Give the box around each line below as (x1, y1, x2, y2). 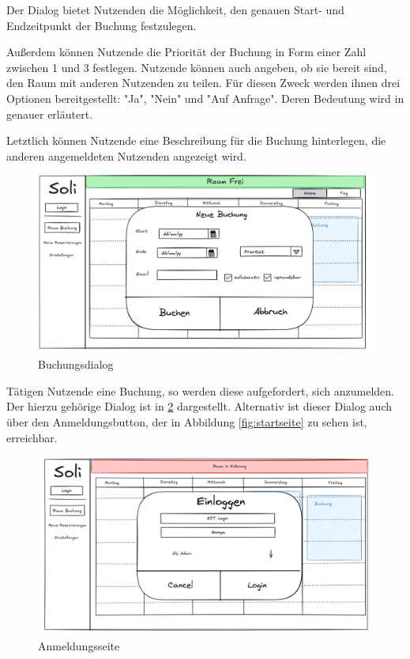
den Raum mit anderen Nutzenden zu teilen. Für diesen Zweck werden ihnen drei (6, 74, 401, 91)
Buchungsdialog (38, 356, 114, 373)
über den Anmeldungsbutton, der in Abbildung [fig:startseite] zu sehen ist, (6, 413, 367, 430)
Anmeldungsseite (38, 638, 120, 653)
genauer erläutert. (6, 105, 93, 122)
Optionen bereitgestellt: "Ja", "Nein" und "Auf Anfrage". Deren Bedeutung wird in (6, 89, 404, 106)
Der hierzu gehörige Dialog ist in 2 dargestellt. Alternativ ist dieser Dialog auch (6, 398, 393, 415)
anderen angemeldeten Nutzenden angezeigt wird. (6, 147, 246, 164)
